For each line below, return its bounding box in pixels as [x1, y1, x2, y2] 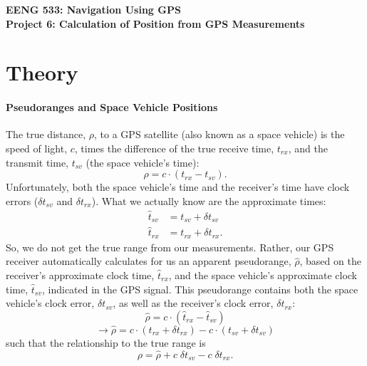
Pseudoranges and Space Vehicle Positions [6, 100, 218, 115]
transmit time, [6, 155, 69, 169]
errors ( [6, 193, 38, 208]
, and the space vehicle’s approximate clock [168, 267, 357, 282]
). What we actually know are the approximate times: [91, 193, 326, 208]
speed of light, [6, 140, 68, 155]
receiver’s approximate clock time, [6, 267, 155, 282]
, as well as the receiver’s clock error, [113, 296, 274, 310]
